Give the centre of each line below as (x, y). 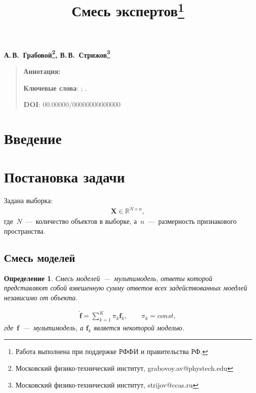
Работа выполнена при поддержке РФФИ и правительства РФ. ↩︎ (112, 351)
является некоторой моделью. (139, 327)
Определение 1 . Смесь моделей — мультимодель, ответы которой (108, 278)
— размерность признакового (192, 221)
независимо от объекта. (41, 297)
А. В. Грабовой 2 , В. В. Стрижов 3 (57, 54)
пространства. (25, 231)
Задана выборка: (28, 200)
